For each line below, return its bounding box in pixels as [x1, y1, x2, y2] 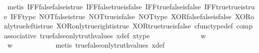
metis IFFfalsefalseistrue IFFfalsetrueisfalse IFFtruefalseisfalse [7, 1, 201, 11]
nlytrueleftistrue [4, 21, 53, 31]
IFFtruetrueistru [204, 1, 255, 11]
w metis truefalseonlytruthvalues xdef [7, 40, 165, 50]
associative [4, 30, 37, 40]
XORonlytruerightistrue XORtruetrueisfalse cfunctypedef [56, 21, 233, 31]
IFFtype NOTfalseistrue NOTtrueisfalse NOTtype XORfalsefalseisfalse [10, 11, 232, 21]
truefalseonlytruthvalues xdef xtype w [40, 30, 206, 40]
